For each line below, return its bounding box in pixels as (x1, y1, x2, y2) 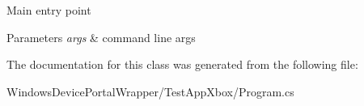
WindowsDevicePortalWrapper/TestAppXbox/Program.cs (6, 83, 294, 100)
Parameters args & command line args (6, 28, 196, 45)
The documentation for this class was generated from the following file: (6, 56, 358, 73)
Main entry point (6, 2, 91, 18)
